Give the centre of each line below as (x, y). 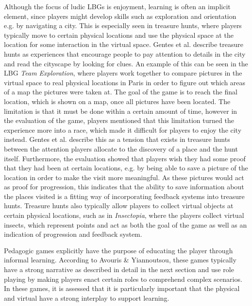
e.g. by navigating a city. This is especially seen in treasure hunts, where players (123, 25)
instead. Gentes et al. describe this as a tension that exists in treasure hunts (117, 139)
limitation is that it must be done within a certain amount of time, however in (121, 111)
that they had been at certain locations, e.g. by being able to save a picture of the (126, 168)
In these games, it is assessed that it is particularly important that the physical (122, 288)
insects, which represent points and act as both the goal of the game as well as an (126, 224)
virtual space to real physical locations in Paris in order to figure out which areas (125, 82)
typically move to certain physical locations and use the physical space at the (119, 35)
